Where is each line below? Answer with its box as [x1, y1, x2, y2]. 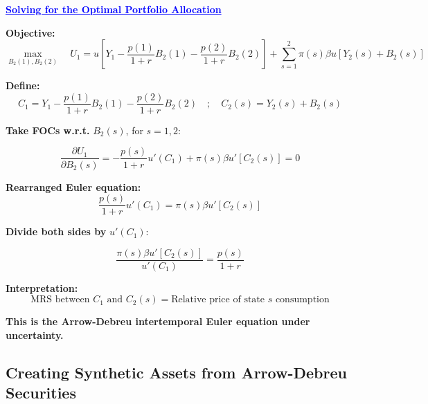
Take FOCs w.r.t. [6, 122, 90, 137]
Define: [6, 78, 40, 93]
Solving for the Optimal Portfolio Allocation [6, 2, 222, 16]
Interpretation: [6, 280, 78, 295]
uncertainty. [6, 328, 64, 342]
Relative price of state [171, 295, 265, 305]
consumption [275, 295, 330, 305]
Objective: [6, 25, 55, 39]
